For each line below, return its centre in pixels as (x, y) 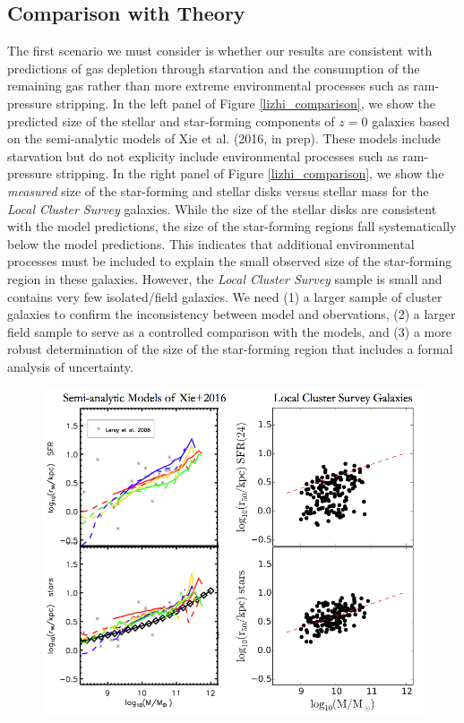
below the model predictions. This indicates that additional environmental (211, 243)
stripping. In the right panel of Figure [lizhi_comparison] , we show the (250, 173)
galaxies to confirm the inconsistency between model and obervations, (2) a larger (232, 314)
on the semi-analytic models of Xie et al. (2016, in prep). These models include (224, 138)
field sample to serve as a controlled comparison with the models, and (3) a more (229, 331)
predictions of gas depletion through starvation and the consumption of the (214, 68)
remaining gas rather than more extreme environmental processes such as (208, 86)
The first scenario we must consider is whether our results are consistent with (220, 51)
